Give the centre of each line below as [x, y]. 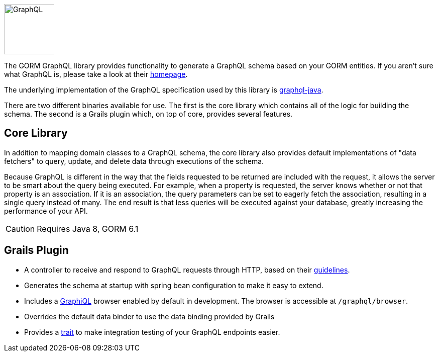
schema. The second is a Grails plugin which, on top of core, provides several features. [148, 114]
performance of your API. [46, 211]
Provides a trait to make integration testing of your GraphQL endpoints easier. [152, 332]
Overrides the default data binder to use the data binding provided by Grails [149, 316]
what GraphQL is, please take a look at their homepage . [96, 74]
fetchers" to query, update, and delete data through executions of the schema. [134, 161]
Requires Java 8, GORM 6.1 [88, 229]
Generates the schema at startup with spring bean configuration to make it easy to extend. [174, 285]
